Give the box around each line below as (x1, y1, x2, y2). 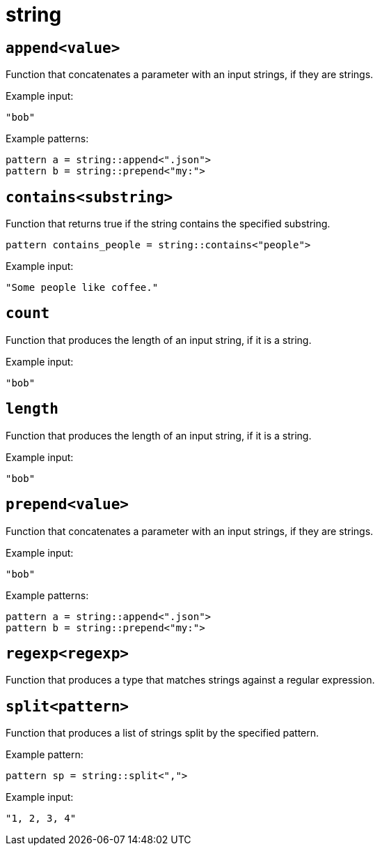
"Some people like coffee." (6, 282, 159, 294)
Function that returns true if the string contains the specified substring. (6, 218, 331, 230)
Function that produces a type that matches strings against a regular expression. (6, 674, 375, 686)
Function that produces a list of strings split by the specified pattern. (6, 727, 319, 739)
